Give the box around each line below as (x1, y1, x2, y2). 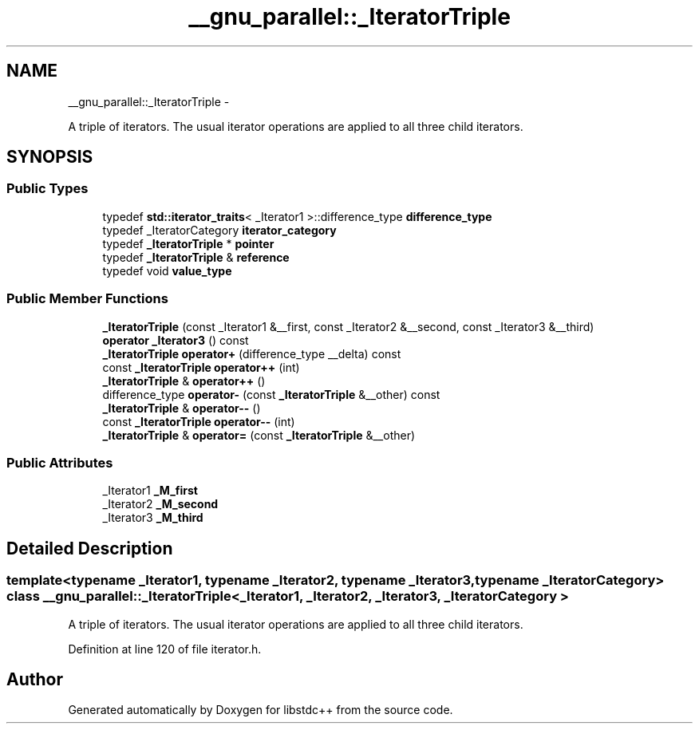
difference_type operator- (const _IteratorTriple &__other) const (102, 387, 440, 401)
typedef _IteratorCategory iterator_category (102, 223, 337, 237)
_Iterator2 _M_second (102, 497, 219, 511)
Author (6, 669, 63, 689)
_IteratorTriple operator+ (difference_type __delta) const (102, 346, 401, 361)
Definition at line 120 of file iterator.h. (68, 641, 262, 656)
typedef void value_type (102, 263, 232, 278)
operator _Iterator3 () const (102, 333, 249, 347)
